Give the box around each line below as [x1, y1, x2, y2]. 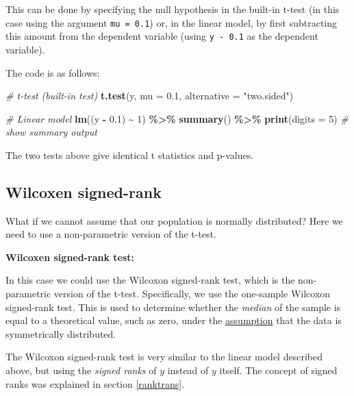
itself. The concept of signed [219, 363, 338, 378]
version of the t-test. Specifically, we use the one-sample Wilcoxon [53, 286, 331, 301]
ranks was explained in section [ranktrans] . [5, 376, 185, 391]
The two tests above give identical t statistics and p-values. [5, 147, 254, 162]
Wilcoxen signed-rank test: [5, 249, 135, 264]
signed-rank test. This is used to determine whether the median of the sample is [5, 299, 341, 314]
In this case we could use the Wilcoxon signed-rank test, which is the [5, 273, 295, 287]
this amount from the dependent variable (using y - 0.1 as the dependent [5, 29, 318, 43]
